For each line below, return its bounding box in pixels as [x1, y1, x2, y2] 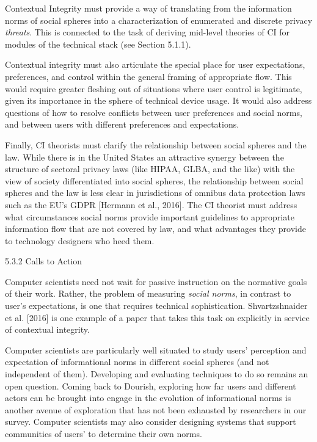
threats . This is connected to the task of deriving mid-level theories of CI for [5, 26, 290, 38]
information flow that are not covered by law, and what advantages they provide [5, 222, 306, 235]
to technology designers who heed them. [5, 234, 155, 247]
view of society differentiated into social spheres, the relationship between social [5, 174, 304, 187]
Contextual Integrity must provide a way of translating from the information [5, 2, 292, 14]
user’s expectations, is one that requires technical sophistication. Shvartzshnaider [5, 299, 308, 312]
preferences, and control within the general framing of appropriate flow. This [5, 70, 292, 82]
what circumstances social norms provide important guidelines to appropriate [5, 210, 294, 223]
